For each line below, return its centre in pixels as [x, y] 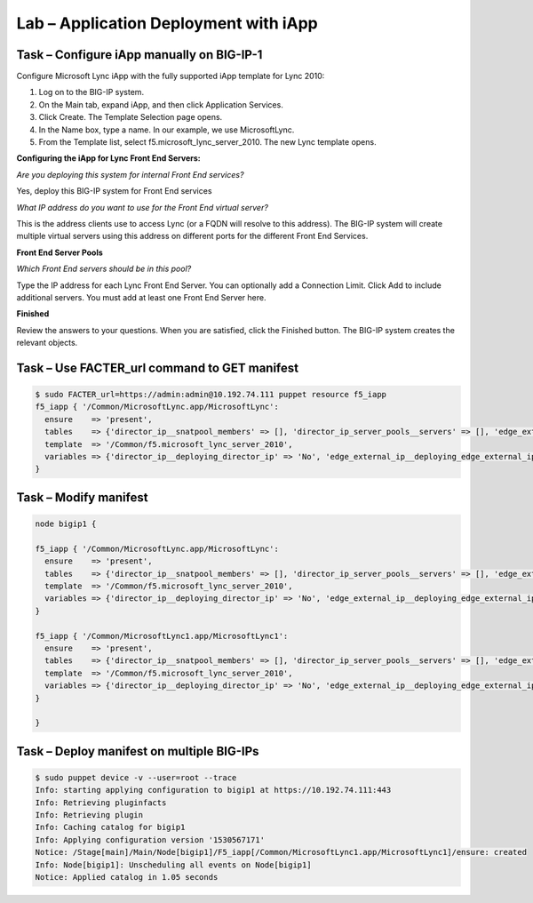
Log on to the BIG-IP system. [91, 92]
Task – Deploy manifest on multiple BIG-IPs [138, 751]
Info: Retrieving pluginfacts [101, 803]
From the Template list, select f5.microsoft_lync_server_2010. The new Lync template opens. [207, 142]
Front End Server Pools [60, 252]
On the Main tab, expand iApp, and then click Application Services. [161, 104]
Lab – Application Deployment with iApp [167, 23]
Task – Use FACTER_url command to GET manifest [158, 368]
